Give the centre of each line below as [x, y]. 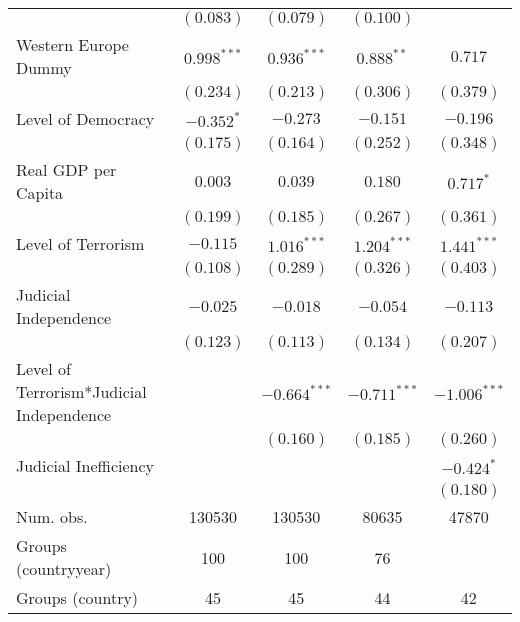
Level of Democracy [85, 118]
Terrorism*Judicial [81, 391]
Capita [40, 192]
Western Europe [72, 44]
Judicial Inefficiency [85, 465]
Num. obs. [52, 516]
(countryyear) [64, 568]
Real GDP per [66, 169]
